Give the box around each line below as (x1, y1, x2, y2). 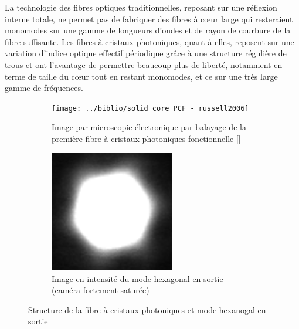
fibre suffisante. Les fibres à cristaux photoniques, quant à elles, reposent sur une (5, 35, 294, 48)
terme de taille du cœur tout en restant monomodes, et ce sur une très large (5, 70, 278, 82)
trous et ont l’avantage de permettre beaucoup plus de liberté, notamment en (5, 58, 283, 70)
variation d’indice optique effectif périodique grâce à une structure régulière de (5, 47, 287, 59)
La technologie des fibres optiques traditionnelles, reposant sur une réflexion (5, 1, 277, 13)
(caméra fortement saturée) (52, 284, 149, 296)
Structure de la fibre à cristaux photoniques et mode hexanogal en (28, 303, 266, 316)
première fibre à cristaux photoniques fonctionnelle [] (52, 133, 241, 144)
